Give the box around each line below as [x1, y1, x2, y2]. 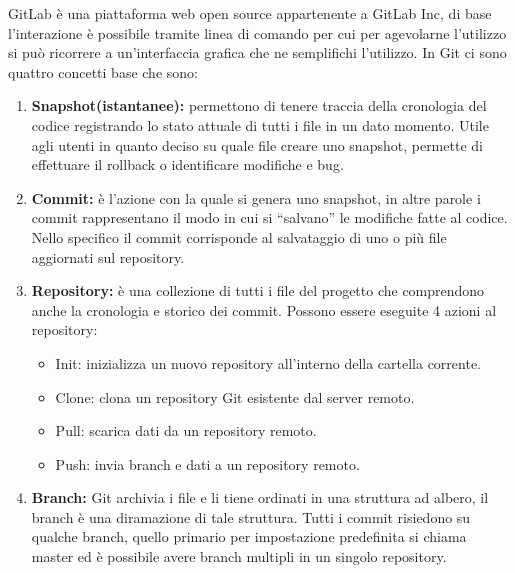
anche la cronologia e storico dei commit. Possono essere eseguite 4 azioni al [31, 299, 497, 320]
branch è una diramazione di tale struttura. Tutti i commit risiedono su [31, 506, 471, 527]
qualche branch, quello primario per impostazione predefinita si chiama [31, 526, 467, 547]
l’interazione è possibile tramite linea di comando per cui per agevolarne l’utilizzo [8, 22, 507, 43]
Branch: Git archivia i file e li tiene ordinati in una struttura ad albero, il [31, 487, 489, 508]
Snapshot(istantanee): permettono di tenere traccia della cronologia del [31, 95, 487, 116]
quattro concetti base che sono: [8, 61, 198, 82]
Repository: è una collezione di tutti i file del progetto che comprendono [31, 280, 485, 301]
